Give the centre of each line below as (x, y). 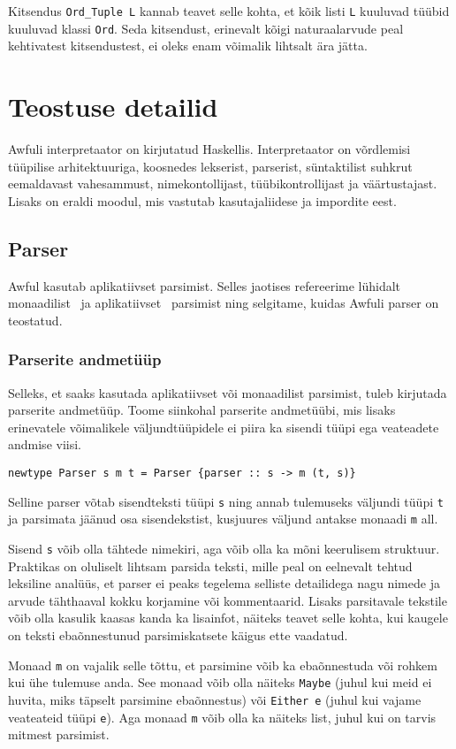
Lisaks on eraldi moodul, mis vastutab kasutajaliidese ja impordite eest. (202, 200)
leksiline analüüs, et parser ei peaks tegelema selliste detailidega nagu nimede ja (224, 583)
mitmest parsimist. (59, 734)
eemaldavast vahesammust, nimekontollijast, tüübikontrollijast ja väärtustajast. (223, 183)
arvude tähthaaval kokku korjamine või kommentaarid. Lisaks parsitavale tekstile (228, 600)
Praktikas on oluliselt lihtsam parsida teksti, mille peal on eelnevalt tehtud (210, 566)
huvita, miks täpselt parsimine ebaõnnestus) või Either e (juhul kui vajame (215, 699)
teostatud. (35, 320)
